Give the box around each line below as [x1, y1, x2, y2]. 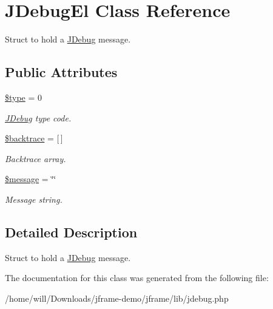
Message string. [5, 192, 62, 205]
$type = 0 [5, 90, 42, 103]
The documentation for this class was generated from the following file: [5, 271, 269, 284]
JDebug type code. [5, 111, 72, 124]
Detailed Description [5, 222, 138, 241]
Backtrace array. [5, 152, 66, 165]
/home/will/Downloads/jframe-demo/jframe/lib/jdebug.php [5, 291, 229, 304]
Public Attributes [5, 63, 118, 81]
